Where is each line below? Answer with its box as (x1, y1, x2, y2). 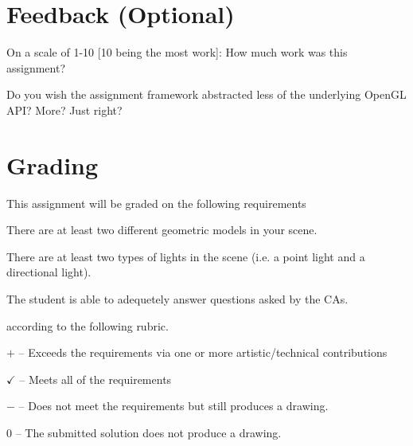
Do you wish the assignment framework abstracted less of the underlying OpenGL (6, 86, 407, 103)
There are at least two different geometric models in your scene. (6, 221, 318, 238)
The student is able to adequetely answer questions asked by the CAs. (6, 291, 349, 307)
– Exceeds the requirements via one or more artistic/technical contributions (18, 344, 388, 361)
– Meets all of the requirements (19, 370, 172, 387)
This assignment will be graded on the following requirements (6, 194, 306, 211)
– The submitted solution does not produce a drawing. (15, 424, 282, 440)
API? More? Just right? (6, 101, 123, 118)
